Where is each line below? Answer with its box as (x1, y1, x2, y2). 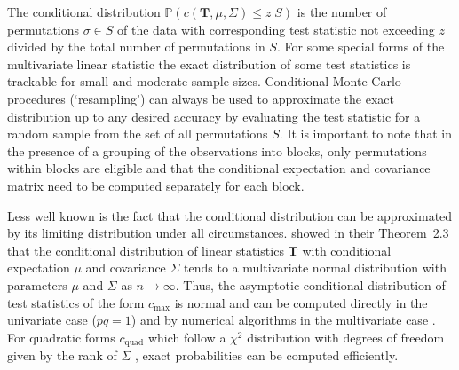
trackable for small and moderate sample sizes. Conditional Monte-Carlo (7, 72, 401, 91)
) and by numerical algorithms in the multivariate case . (131, 311, 436, 329)
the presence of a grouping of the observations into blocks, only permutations (7, 141, 427, 160)
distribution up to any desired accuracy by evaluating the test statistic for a (7, 106, 421, 125)
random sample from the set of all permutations (7, 124, 268, 143)
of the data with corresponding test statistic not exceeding (117, 20, 435, 38)
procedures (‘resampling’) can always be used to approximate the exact (7, 89, 395, 107)
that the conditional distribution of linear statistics (7, 240, 284, 259)
